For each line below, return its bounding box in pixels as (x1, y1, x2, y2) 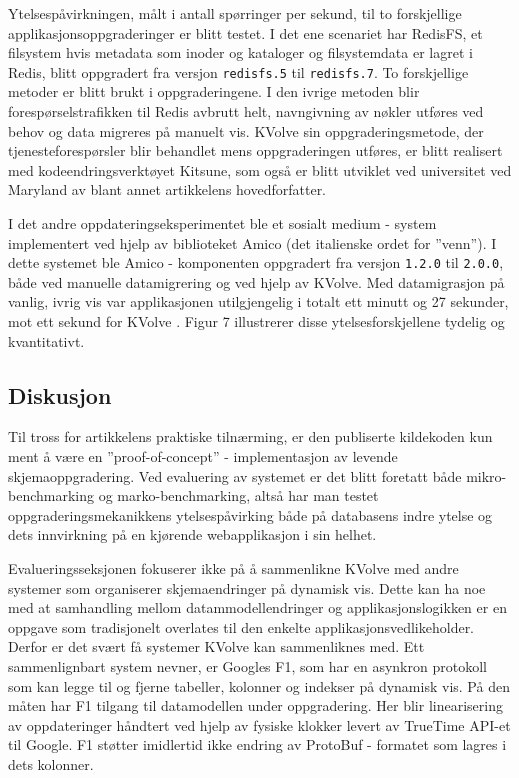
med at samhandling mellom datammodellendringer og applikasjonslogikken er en (8, 597, 507, 618)
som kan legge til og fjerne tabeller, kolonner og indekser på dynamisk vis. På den (8, 675, 510, 696)
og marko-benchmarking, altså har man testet (98, 485, 379, 506)
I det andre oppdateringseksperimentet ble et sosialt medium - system (8, 213, 437, 233)
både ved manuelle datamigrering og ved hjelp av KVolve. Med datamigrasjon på (8, 271, 505, 292)
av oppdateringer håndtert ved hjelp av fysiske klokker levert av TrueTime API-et (8, 714, 511, 735)
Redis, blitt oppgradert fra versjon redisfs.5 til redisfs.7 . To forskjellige (8, 61, 469, 82)
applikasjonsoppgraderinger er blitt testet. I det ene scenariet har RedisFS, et (8, 22, 483, 43)
